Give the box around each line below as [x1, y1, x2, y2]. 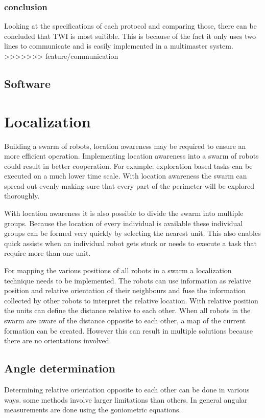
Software [4, 75, 51, 91]
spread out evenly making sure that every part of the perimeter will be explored [4, 180, 255, 191]
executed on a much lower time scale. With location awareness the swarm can [4, 170, 247, 181]
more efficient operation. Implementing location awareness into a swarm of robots [4, 150, 259, 161]
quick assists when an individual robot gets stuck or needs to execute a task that [4, 237, 257, 248]
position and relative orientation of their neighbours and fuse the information [4, 285, 246, 296]
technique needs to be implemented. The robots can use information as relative [4, 275, 252, 285]
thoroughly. [4, 190, 40, 201]
